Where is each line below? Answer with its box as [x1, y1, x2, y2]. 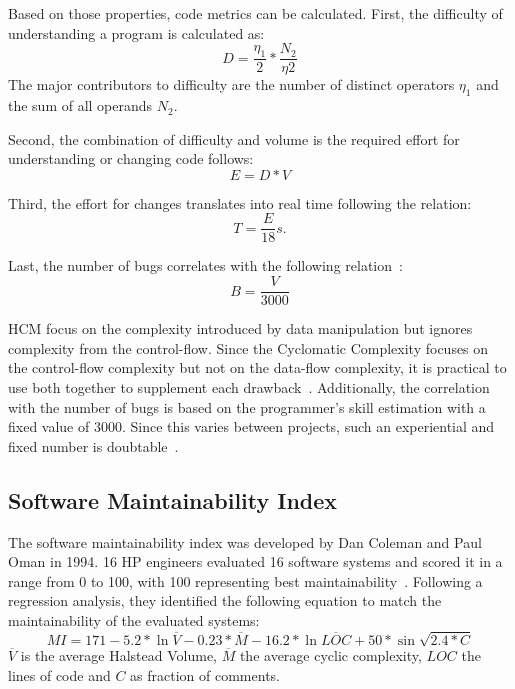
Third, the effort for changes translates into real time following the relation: [8, 192, 472, 213]
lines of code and [8, 664, 111, 685]
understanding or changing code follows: [8, 148, 254, 169]
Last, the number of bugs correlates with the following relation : [8, 255, 403, 276]
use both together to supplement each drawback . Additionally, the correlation [8, 376, 490, 397]
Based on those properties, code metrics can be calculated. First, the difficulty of [8, 3, 503, 23]
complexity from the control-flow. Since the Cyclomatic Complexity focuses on [8, 337, 489, 358]
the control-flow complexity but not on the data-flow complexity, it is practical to [8, 357, 507, 378]
